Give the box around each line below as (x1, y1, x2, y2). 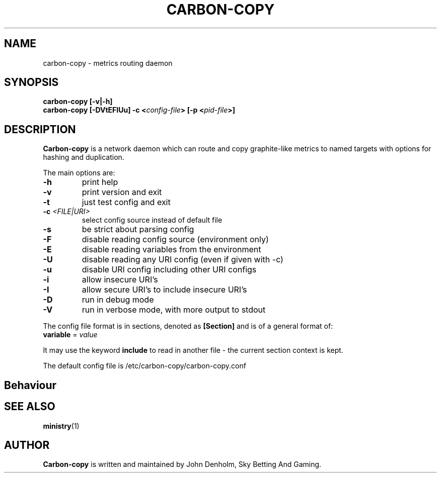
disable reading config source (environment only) (82, 234, 269, 245)
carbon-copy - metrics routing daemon (43, 58, 173, 67)
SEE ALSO (4, 400, 55, 413)
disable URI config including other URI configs (82, 264, 257, 275)
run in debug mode (82, 295, 154, 305)
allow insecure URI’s (82, 274, 158, 285)
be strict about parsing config (82, 224, 194, 235)
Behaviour (4, 378, 57, 392)
